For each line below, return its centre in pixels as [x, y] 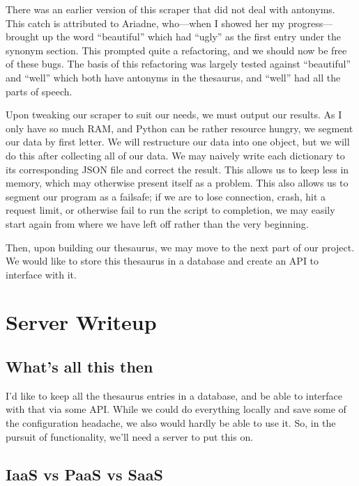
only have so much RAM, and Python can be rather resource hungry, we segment [179, 128]
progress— [311, 23]
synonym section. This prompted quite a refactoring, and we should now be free [176, 50]
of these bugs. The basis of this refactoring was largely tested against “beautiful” [178, 64]
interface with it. [41, 274]
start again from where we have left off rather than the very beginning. [157, 223]
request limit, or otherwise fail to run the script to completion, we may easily [170, 210]
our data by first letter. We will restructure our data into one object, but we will [178, 142]
